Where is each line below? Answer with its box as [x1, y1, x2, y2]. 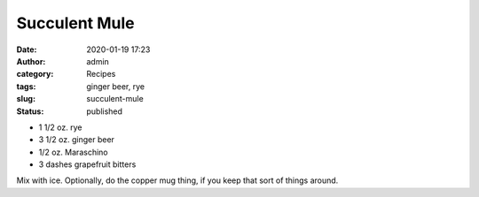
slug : [16, 94, 35, 104]
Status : [16, 106, 44, 117]
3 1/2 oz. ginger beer [38, 134, 115, 145]
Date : [16, 44, 37, 55]
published [86, 106, 123, 117]
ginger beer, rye [86, 80, 145, 92]
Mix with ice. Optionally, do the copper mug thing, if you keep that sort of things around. [16, 175, 339, 186]
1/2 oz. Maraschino [38, 147, 108, 157]
